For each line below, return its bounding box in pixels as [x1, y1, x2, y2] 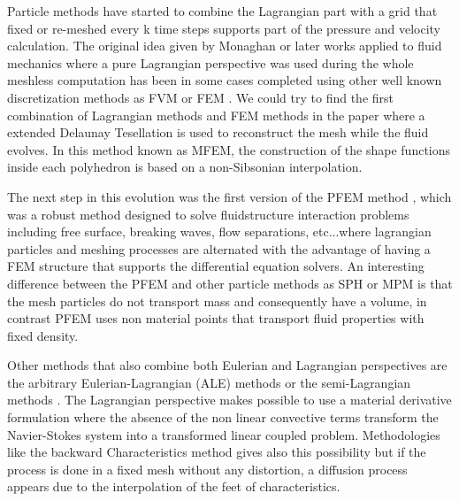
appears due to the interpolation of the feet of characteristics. [7, 477, 340, 496]
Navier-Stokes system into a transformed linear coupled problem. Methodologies [7, 425, 440, 443]
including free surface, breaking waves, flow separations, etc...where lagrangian [7, 222, 432, 241]
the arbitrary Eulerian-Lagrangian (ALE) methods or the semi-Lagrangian [7, 373, 411, 391]
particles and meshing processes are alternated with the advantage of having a [7, 239, 431, 258]
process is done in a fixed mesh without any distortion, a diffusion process [7, 459, 408, 478]
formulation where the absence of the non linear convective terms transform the [7, 408, 439, 427]
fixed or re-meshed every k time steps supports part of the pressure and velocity [7, 19, 440, 37]
